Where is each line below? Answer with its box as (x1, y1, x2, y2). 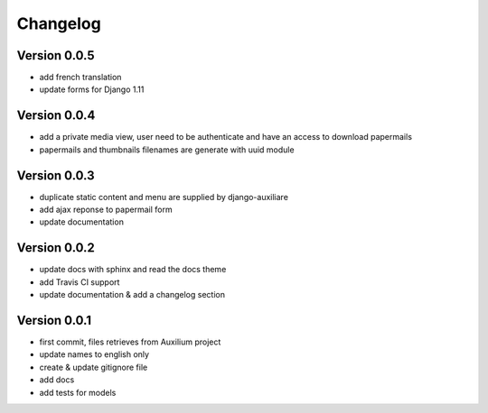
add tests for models (39, 387, 117, 398)
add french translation (39, 72, 122, 83)
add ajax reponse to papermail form (39, 204, 173, 216)
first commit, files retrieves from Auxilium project (39, 336, 221, 347)
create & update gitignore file (39, 362, 148, 372)
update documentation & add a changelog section (39, 289, 226, 300)
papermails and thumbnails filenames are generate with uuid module (39, 144, 295, 155)
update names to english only (39, 349, 149, 360)
